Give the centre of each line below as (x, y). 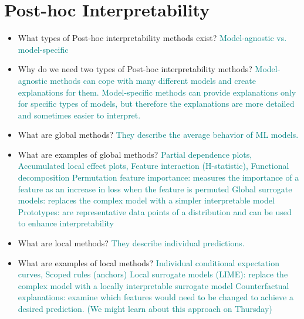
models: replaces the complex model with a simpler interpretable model (146, 200)
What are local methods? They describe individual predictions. (131, 243)
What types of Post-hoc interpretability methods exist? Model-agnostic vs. (152, 38)
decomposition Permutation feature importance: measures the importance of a (158, 177)
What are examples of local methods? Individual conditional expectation (148, 262)
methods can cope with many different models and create (153, 80)
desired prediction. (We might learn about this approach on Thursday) (145, 308)
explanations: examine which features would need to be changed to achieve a (156, 297)
